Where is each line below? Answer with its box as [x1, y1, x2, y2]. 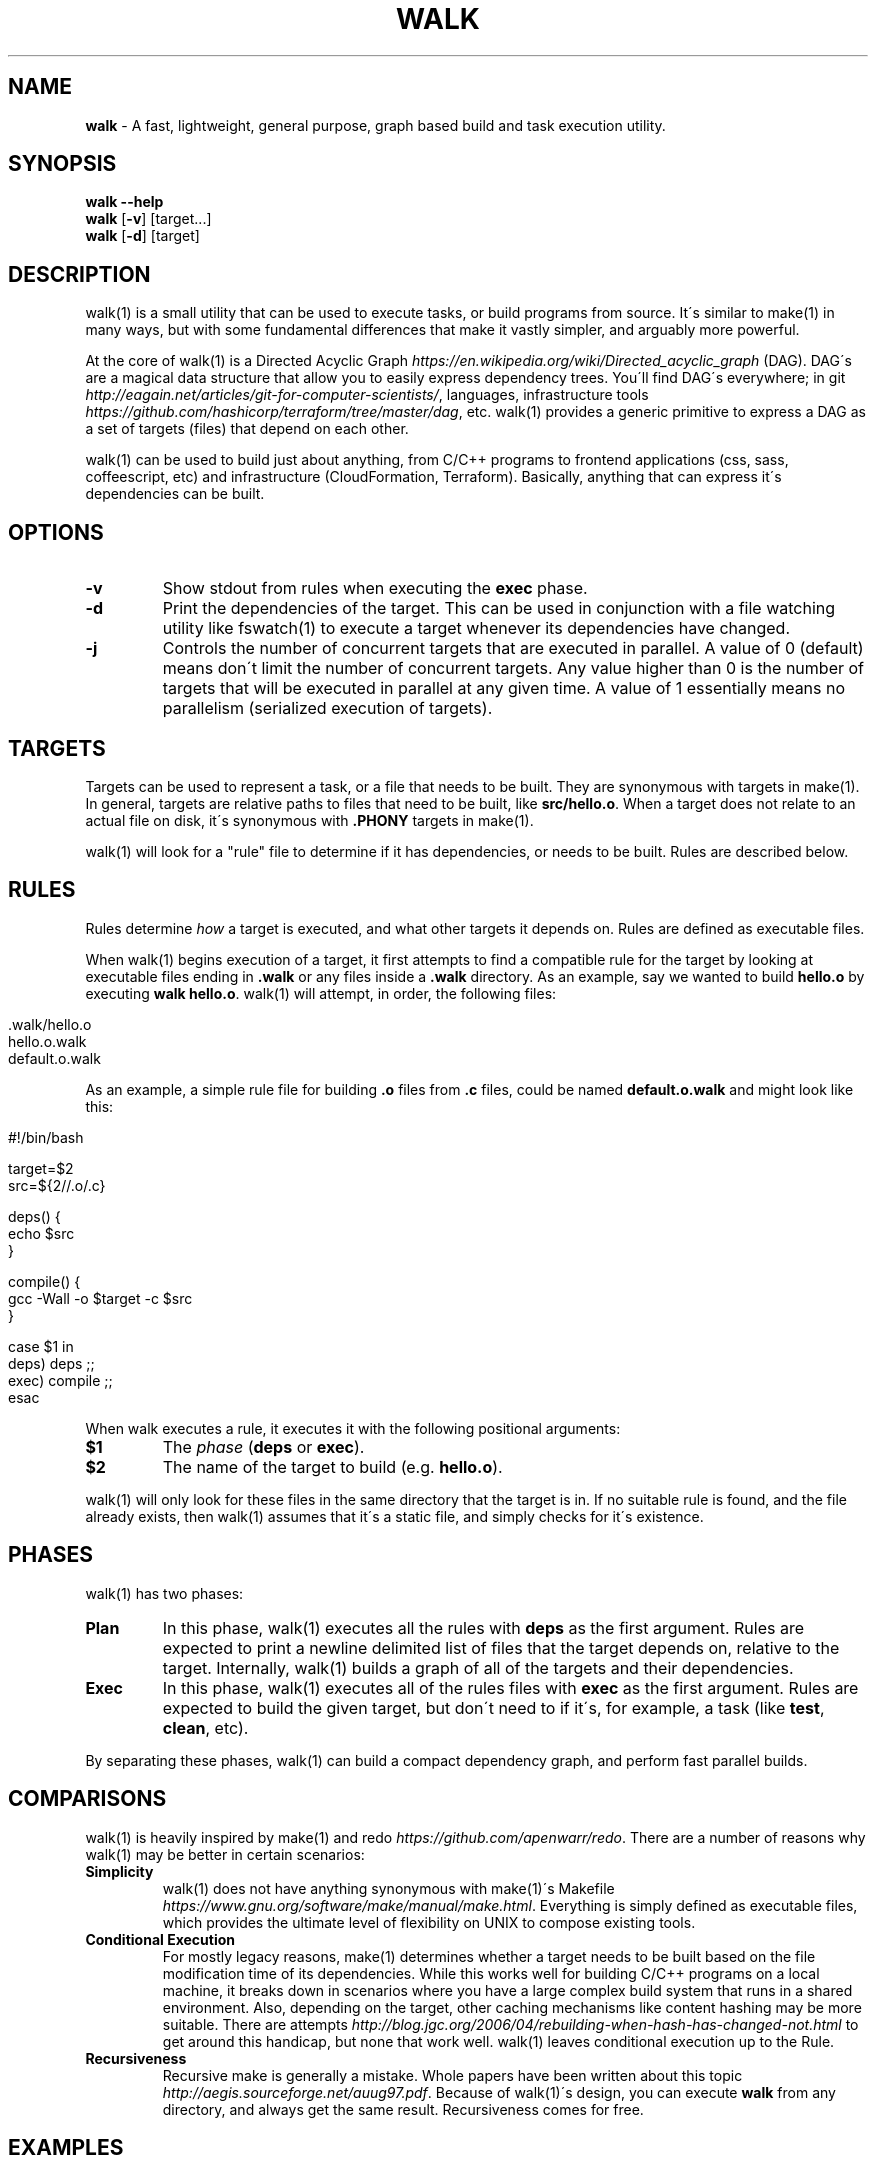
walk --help [85, 193, 164, 211]
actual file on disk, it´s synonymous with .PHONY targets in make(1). [85, 811, 534, 829]
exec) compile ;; [8, 1371, 113, 1389]
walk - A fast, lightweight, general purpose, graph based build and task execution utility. [85, 116, 666, 134]
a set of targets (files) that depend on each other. [85, 420, 409, 438]
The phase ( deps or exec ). [162, 1436, 365, 1457]
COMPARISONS [8, 1786, 167, 1812]
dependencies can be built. [85, 485, 265, 503]
